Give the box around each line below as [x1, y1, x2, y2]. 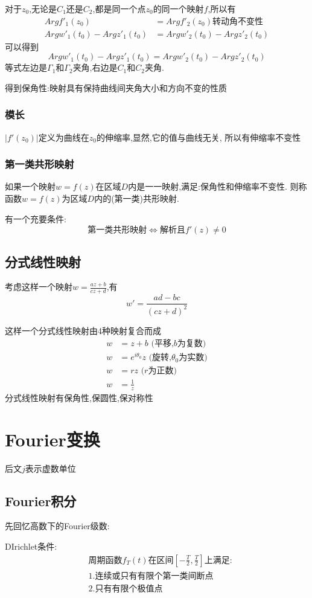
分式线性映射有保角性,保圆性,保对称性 [5, 391, 153, 403]
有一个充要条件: [5, 212, 66, 225]
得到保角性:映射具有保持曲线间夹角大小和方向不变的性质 [5, 81, 227, 94]
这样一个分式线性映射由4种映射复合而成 [5, 324, 161, 336]
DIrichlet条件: [5, 539, 57, 552]
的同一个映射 [153, 2, 204, 14]
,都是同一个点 [92, 2, 146, 14]
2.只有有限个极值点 [88, 584, 163, 593]
